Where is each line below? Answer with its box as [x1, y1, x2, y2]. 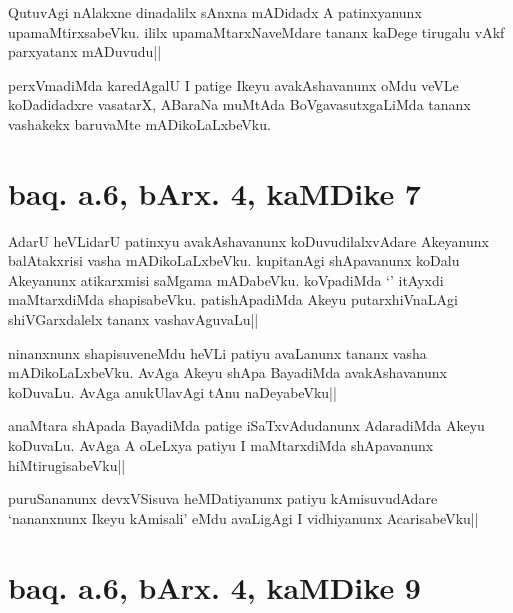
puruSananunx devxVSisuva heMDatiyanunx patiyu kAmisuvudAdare [8, 488, 438, 509]
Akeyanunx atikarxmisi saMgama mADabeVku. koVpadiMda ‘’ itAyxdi [8, 269, 444, 290]
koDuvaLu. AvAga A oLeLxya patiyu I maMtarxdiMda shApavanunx [8, 435, 434, 456]
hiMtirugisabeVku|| [8, 454, 126, 475]
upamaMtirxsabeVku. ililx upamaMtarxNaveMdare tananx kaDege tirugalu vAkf [8, 21, 505, 42]
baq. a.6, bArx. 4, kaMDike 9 [8, 566, 421, 607]
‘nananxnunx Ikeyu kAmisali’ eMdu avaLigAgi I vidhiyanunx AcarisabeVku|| [8, 507, 479, 528]
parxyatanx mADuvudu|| [8, 41, 162, 62]
